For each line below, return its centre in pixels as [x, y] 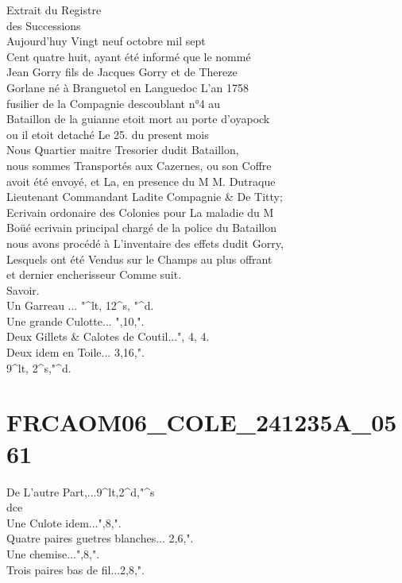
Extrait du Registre [54, 10]
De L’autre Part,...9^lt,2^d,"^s [81, 491]
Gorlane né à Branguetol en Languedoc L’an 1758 [128, 87]
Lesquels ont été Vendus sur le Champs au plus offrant [139, 259]
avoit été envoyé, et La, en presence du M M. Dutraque [141, 181]
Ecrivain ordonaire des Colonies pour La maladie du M [140, 212]
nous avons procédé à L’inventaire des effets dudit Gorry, [145, 243]
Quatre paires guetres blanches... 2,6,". [100, 538]
